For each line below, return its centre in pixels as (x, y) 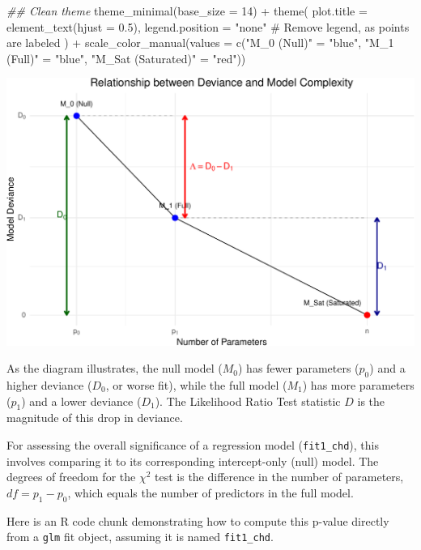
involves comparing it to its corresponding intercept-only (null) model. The (193, 460)
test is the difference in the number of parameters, (279, 477)
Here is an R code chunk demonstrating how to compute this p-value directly (198, 520)
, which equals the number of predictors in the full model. (210, 492)
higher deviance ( (49, 385)
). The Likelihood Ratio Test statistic (248, 401)
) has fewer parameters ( (298, 368)
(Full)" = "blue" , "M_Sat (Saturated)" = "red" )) (126, 58)
